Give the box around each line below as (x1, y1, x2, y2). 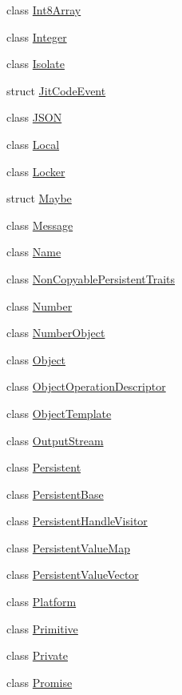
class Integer (6, 28, 67, 45)
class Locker (6, 163, 65, 179)
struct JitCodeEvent (6, 82, 106, 98)
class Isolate (6, 55, 65, 72)
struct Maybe (6, 190, 72, 207)
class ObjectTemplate (6, 404, 112, 421)
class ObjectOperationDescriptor (6, 378, 166, 395)
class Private (6, 647, 68, 664)
